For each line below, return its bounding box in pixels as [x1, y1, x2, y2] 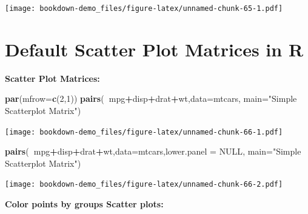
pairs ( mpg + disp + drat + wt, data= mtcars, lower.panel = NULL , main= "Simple [5, 145, 301, 158]
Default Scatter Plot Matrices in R [5, 36, 304, 61]
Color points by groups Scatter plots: [5, 198, 164, 210]
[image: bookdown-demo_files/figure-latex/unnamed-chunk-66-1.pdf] [5, 127, 283, 136]
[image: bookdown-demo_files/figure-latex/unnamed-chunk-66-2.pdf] [5, 180, 283, 189]
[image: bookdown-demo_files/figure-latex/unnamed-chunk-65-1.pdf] [5, 4, 283, 13]
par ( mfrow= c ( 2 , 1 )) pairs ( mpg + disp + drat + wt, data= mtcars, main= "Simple [5, 92, 297, 105]
